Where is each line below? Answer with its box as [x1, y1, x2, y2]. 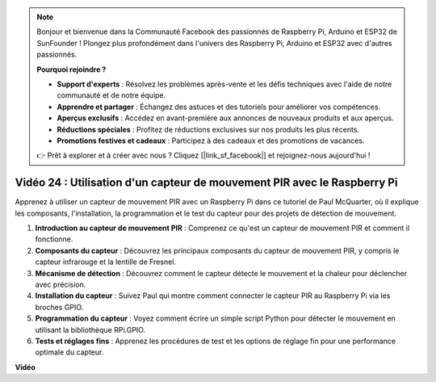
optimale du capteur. [35, 347, 104, 357]
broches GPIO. [35, 302, 84, 312]
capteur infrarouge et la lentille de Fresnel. [35, 257, 177, 267]
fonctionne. [35, 234, 73, 244]
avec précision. [35, 279, 86, 289]
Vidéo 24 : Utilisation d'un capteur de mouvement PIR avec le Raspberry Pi [15, 176, 398, 190]
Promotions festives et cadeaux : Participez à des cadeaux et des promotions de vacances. [57, 136, 365, 145]
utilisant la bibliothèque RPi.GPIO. [35, 325, 145, 334]
